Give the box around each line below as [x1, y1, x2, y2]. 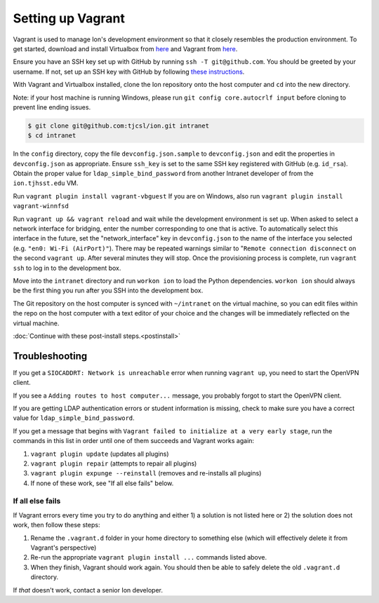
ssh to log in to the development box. [13, 264, 121, 272]
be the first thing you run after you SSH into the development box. [13, 286, 204, 294]
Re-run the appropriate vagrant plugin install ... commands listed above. [30, 553, 267, 562]
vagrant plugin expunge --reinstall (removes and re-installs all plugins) [30, 469, 262, 477]
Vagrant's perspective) [30, 543, 97, 552]
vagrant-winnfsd [13, 202, 69, 210]
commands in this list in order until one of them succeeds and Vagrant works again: [13, 437, 255, 445]
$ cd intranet [27, 132, 77, 140]
